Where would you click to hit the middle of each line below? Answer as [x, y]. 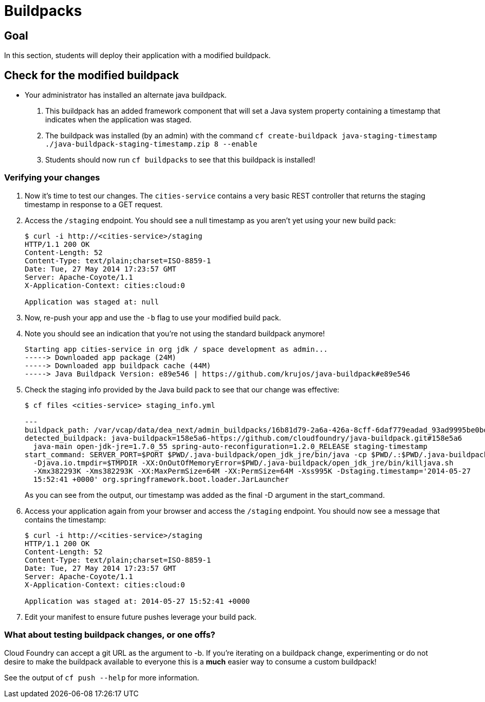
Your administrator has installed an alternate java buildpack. [126, 95]
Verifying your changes [52, 178]
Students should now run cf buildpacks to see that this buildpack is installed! [180, 160]
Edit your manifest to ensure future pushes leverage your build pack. [141, 617]
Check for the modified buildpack [92, 75]
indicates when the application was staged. [118, 120]
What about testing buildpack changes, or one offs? [110, 635]
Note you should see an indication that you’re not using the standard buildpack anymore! [175, 333]
